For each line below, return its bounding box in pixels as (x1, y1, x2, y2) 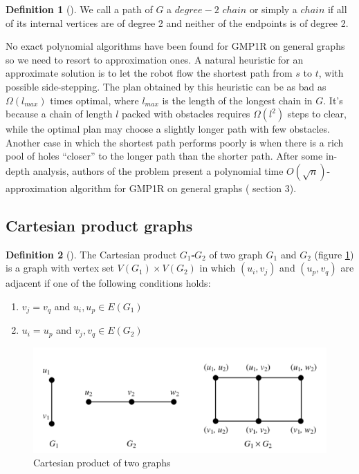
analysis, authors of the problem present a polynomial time (33, 163, 284, 178)
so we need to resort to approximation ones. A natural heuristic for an (6, 52, 304, 66)
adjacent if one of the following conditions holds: (6, 276, 211, 290)
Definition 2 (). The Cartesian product (6, 247, 177, 261)
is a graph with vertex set (6, 260, 114, 275)
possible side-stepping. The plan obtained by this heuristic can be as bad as (6, 79, 326, 93)
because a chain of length (6, 106, 113, 121)
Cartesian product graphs (6, 214, 193, 236)
